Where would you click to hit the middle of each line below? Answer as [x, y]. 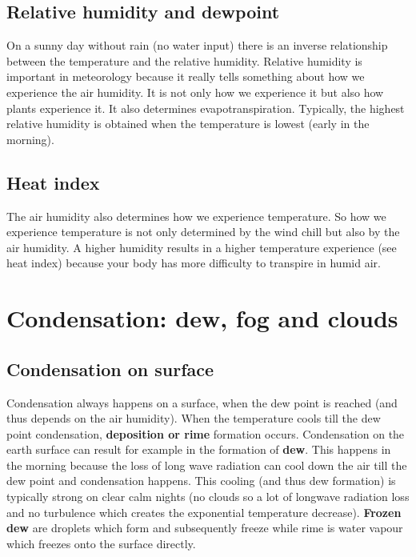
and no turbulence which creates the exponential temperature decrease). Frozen [204, 512]
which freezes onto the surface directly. [101, 543]
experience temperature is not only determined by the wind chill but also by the [203, 232]
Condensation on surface [110, 369]
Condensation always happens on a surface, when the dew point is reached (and [202, 402]
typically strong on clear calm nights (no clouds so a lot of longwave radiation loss [208, 497]
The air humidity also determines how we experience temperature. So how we [196, 216]
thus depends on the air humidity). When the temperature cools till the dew [194, 418]
